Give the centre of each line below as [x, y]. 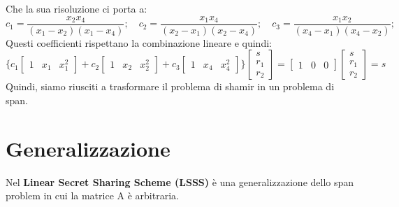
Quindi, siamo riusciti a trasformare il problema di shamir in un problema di [170, 86]
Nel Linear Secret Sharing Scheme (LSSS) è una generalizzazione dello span [180, 181]
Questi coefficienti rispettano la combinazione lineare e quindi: [139, 42]
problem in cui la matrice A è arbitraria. [92, 195]
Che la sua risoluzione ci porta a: [77, 8]
